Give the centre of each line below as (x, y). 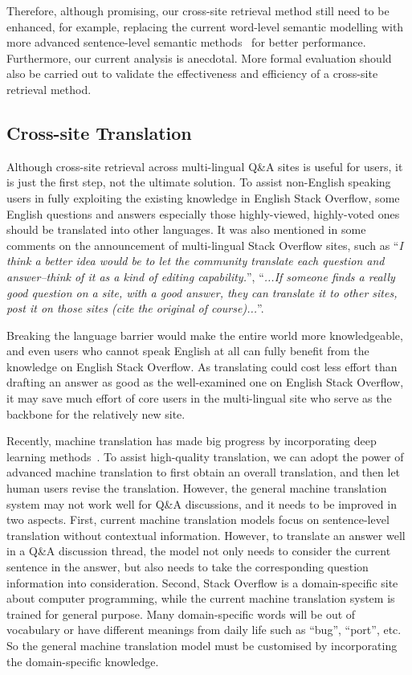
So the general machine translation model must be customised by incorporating (202, 645)
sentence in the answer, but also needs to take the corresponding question (188, 567)
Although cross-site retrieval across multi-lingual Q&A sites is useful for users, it (205, 166)
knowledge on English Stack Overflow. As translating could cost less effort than (202, 366)
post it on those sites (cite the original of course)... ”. (135, 308)
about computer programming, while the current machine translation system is (201, 598)
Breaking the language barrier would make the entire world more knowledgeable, (205, 335)
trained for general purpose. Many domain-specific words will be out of (181, 614)
